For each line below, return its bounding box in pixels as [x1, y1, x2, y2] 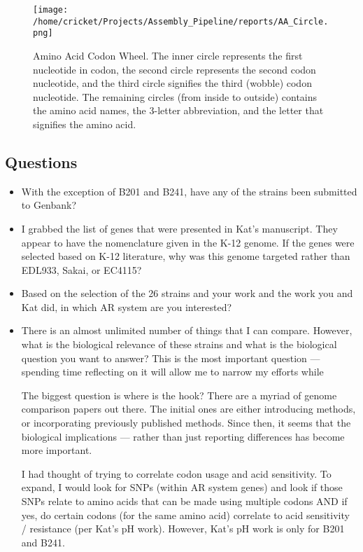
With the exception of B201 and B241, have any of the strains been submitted [21, 184, 357, 198]
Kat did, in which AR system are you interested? [21, 299, 232, 314]
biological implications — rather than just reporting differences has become [21, 429, 345, 443]
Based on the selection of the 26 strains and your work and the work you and [21, 286, 353, 301]
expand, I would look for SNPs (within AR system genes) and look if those [21, 480, 343, 495]
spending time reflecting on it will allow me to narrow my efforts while [21, 364, 324, 379]
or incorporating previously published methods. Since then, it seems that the [21, 415, 351, 430]
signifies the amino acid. [33, 116, 136, 131]
